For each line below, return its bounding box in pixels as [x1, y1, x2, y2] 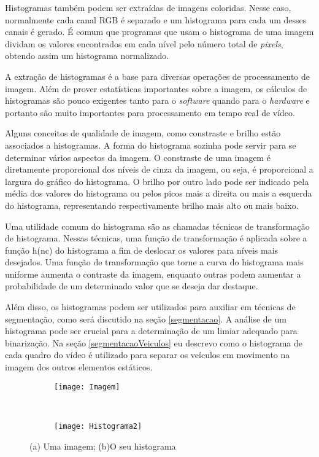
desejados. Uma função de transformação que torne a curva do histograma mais [5, 256, 304, 268]
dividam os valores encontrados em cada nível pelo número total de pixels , [5, 37, 283, 50]
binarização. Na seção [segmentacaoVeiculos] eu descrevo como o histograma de [5, 336, 302, 349]
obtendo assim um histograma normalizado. [5, 49, 169, 62]
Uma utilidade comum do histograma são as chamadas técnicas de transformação [5, 219, 310, 232]
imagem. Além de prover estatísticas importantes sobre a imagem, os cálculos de [5, 82, 307, 95]
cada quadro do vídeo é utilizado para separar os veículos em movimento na [5, 348, 290, 361]
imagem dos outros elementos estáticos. [5, 361, 153, 373]
